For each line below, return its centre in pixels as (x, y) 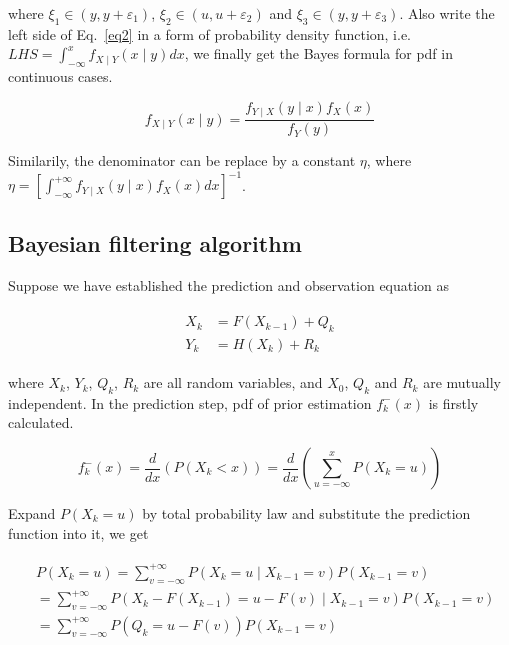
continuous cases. (60, 76)
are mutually (462, 382)
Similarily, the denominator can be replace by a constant (182, 160)
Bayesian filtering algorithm (155, 242)
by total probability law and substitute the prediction (306, 513)
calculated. (41, 422)
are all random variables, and (233, 382)
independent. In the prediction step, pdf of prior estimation (190, 402)
